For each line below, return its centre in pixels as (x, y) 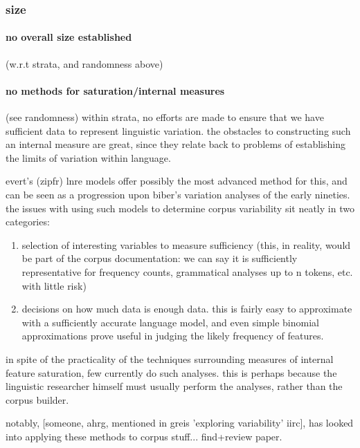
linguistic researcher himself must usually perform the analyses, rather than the (174, 386)
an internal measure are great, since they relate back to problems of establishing (175, 144)
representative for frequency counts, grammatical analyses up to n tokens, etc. (187, 271)
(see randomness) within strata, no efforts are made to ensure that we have (165, 117)
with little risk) (54, 285)
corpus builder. (37, 399)
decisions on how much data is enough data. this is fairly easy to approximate (187, 309)
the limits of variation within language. (88, 157)
